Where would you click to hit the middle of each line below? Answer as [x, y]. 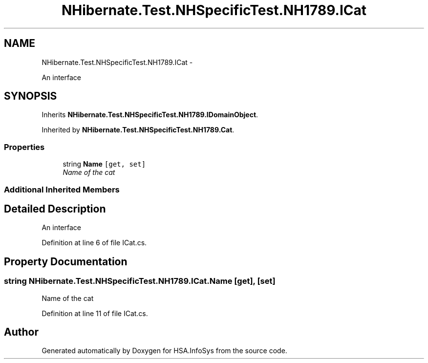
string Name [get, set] [104, 164]
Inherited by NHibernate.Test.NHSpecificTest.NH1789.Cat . [138, 130]
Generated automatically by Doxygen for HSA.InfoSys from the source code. [164, 351]
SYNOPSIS [31, 96]
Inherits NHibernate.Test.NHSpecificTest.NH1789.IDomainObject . [150, 115]
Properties [24, 147]
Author [21, 332]
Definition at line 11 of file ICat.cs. [95, 313]
